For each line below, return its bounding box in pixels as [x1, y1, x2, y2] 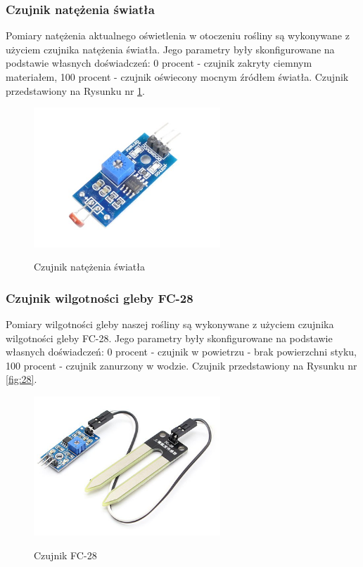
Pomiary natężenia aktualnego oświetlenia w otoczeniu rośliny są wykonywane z [6, 28, 350, 43]
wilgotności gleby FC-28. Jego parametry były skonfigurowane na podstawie [6, 330, 333, 345]
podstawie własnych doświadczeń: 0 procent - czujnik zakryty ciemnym [6, 56, 312, 70]
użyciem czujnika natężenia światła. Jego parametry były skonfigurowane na [6, 41, 335, 56]
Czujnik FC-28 [34, 548, 97, 562]
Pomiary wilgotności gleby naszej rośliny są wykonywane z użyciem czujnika [6, 317, 334, 332]
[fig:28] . [6, 372, 37, 386]
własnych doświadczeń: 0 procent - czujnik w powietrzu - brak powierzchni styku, [6, 344, 357, 359]
